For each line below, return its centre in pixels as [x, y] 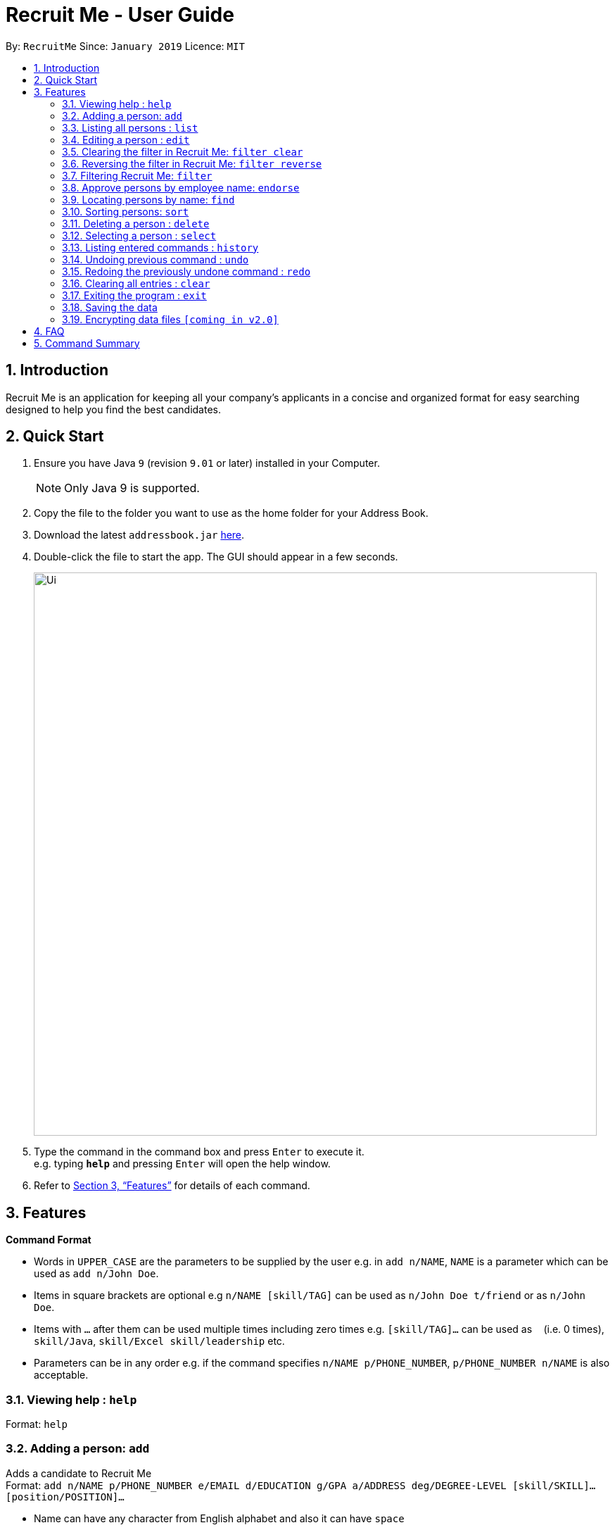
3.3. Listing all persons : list [130, 127]
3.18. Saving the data [110, 307]
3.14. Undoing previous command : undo [156, 259]
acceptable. [61, 1375]
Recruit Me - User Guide [120, 15]
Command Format [49, 1240]
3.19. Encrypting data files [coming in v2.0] [170, 319]
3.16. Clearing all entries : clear [136, 283]
